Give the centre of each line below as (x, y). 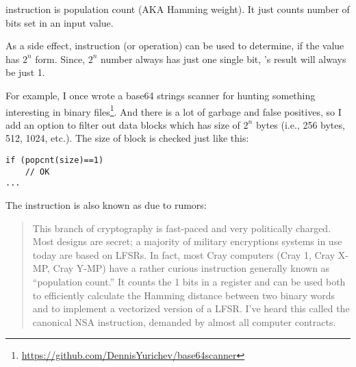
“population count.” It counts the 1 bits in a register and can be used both (189, 281)
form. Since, (60, 59)
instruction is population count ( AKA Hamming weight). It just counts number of (178, 9)
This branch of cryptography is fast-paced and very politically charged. (182, 228)
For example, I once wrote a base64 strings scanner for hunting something (161, 95)
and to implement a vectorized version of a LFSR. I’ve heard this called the (191, 308)
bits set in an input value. (60, 22)
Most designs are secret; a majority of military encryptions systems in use (187, 241)
